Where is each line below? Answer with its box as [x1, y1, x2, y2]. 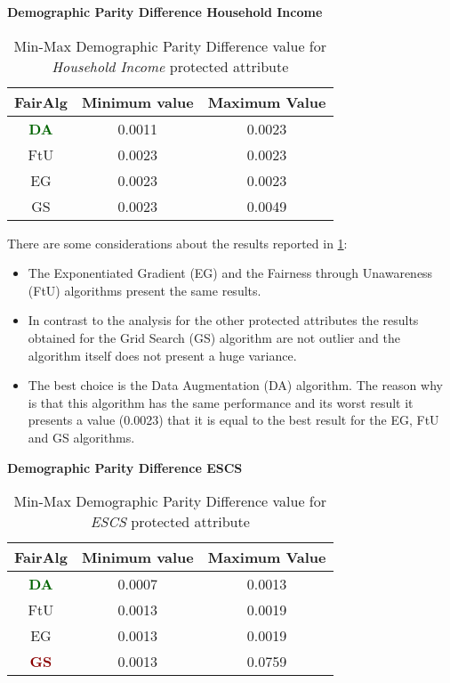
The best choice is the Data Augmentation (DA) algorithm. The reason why [28, 376, 443, 394]
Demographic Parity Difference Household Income [7, 3, 323, 20]
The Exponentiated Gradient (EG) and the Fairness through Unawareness [28, 264, 433, 282]
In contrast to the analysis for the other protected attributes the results [28, 311, 419, 329]
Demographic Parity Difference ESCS [7, 458, 243, 476]
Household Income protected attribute [52, 55, 289, 77]
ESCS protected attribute [90, 511, 250, 533]
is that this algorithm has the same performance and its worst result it [28, 393, 414, 411]
